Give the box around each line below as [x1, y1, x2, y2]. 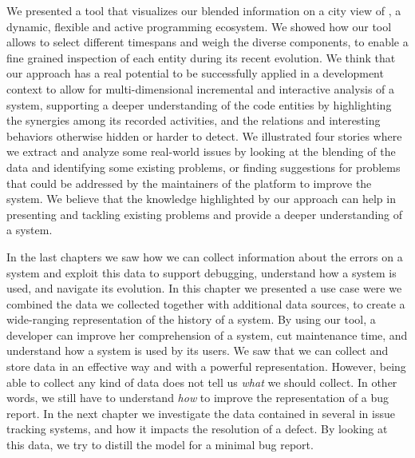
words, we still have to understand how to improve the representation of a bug [6, 389, 389, 406]
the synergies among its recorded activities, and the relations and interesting [6, 112, 381, 129]
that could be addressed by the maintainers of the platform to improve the [6, 174, 372, 191]
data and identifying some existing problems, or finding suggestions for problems [6, 158, 401, 175]
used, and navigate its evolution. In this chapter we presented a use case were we [6, 280, 402, 297]
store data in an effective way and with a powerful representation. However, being [6, 358, 406, 375]
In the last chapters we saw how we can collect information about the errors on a [6, 248, 403, 265]
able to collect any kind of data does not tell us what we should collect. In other [6, 373, 397, 390]
